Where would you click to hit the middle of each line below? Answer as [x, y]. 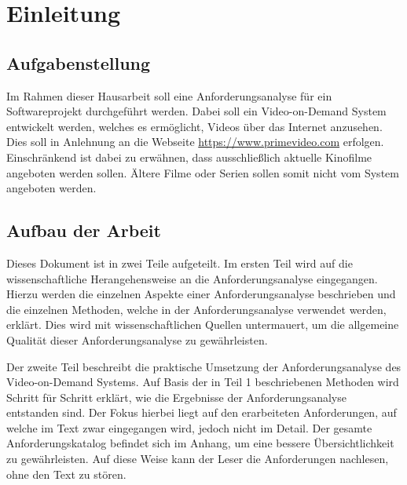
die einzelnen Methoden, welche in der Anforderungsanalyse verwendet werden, [196, 309]
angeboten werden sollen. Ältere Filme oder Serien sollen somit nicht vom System [203, 172]
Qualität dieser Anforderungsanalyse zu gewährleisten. [137, 339]
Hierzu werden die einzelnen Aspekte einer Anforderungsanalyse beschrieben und [201, 294]
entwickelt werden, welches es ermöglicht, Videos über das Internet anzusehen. [194, 126]
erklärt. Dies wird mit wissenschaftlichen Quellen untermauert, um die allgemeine [203, 325]
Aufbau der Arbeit [84, 230]
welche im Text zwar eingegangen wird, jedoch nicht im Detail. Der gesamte [189, 427]
